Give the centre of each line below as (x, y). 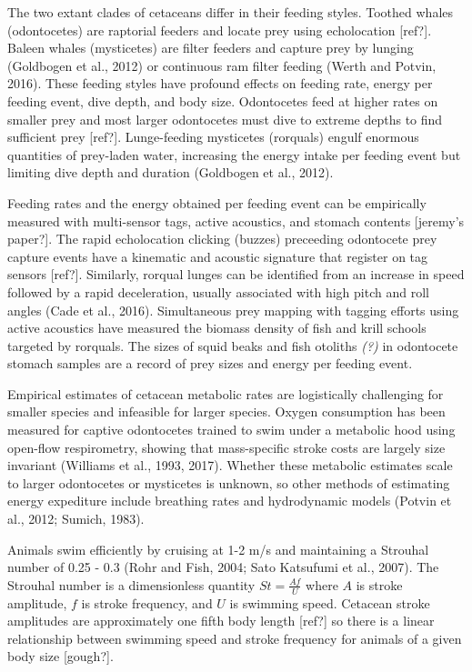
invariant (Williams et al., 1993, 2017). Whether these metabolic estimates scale (230, 465)
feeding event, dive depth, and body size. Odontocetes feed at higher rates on (223, 100)
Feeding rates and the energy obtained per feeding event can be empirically (217, 202)
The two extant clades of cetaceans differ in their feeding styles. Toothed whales (231, 12)
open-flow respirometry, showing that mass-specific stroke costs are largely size (226, 447)
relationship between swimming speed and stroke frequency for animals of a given (235, 638)
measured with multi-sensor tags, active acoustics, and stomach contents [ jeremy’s (236, 221)
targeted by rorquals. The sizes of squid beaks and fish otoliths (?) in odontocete (233, 345)
